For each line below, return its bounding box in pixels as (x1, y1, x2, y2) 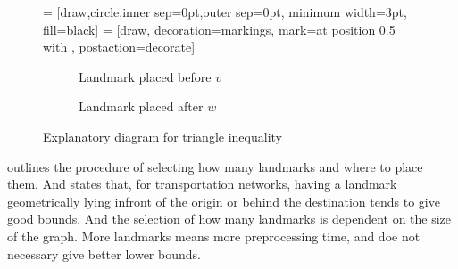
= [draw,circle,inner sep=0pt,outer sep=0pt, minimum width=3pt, (43, 3, 407, 20)
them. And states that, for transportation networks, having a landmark (7, 175, 397, 193)
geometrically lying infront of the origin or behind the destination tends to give (7, 192, 440, 210)
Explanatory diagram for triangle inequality (43, 126, 282, 145)
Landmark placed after (79, 97, 204, 116)
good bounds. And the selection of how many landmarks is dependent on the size (7, 209, 452, 228)
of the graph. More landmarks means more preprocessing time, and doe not (7, 226, 421, 245)
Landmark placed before (79, 67, 212, 86)
